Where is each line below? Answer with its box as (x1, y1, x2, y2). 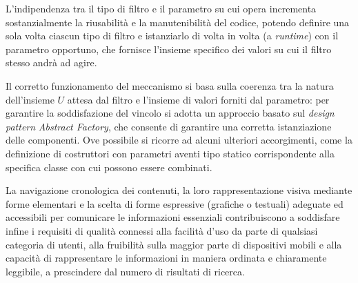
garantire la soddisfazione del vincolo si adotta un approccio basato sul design (6, 106, 335, 120)
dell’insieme (6, 92, 54, 106)
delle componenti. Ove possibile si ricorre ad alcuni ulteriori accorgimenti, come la (6, 133, 352, 147)
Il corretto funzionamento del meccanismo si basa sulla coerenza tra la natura (6, 78, 334, 92)
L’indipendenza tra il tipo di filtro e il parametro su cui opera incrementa (6, 1, 317, 15)
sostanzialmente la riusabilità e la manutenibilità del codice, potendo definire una (6, 14, 350, 29)
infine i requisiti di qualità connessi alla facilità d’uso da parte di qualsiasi (6, 223, 318, 237)
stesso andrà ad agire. (6, 55, 97, 70)
